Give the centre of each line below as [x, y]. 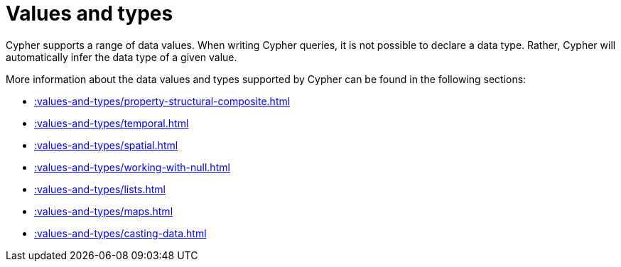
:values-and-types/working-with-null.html [132, 167]
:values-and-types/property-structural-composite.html [162, 101]
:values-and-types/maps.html [104, 211]
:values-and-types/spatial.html [106, 145]
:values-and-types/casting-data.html [120, 233]
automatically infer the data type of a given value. [121, 57]
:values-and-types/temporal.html [112, 123]
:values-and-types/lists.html [100, 189]
